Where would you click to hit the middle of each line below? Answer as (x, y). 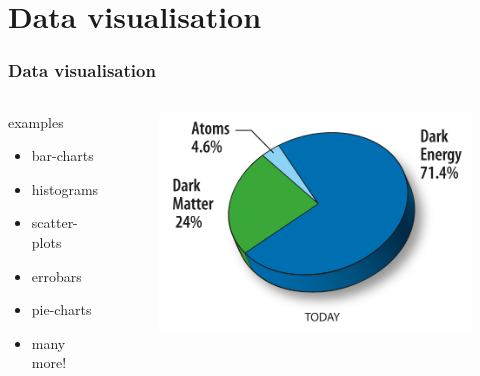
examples (36, 121)
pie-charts (61, 309)
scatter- (54, 222)
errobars (56, 275)
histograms (65, 188)
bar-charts (62, 155)
